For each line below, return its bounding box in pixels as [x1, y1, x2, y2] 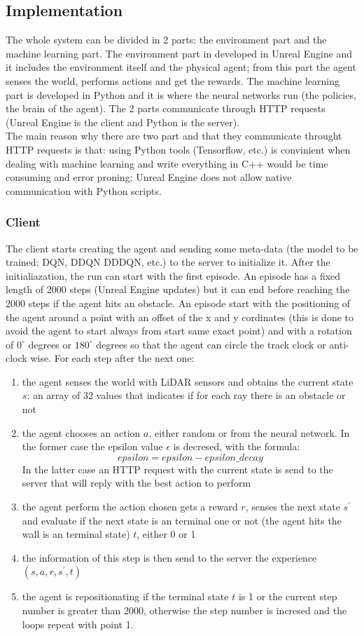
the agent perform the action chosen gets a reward [22, 499, 238, 514]
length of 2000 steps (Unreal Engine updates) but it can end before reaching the [6, 282, 350, 297]
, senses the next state [245, 499, 340, 514]
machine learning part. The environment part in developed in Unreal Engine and [6, 46, 353, 60]
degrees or [28, 337, 72, 351]
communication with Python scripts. [6, 183, 162, 198]
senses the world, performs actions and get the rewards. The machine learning [6, 73, 340, 88]
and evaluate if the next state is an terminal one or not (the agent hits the [22, 513, 342, 527]
